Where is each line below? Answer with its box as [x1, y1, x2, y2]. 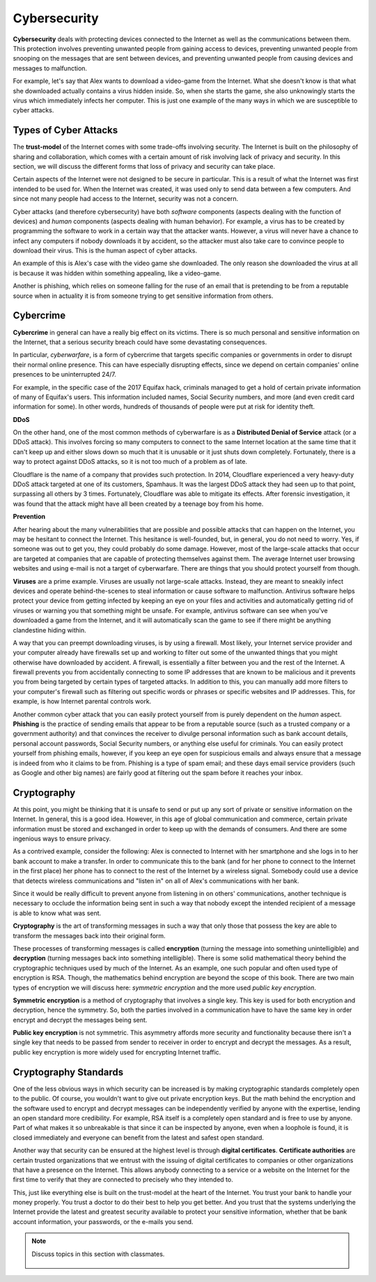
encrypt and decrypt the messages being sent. [13, 1016, 148, 1024]
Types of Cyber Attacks [13, 124, 118, 136]
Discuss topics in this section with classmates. [31, 1249, 165, 1258]
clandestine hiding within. [13, 626, 86, 634]
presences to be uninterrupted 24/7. [13, 370, 116, 379]
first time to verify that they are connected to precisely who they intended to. [13, 1175, 233, 1184]
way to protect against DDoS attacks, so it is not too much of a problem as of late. [13, 458, 247, 466]
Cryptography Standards [13, 1066, 124, 1078]
